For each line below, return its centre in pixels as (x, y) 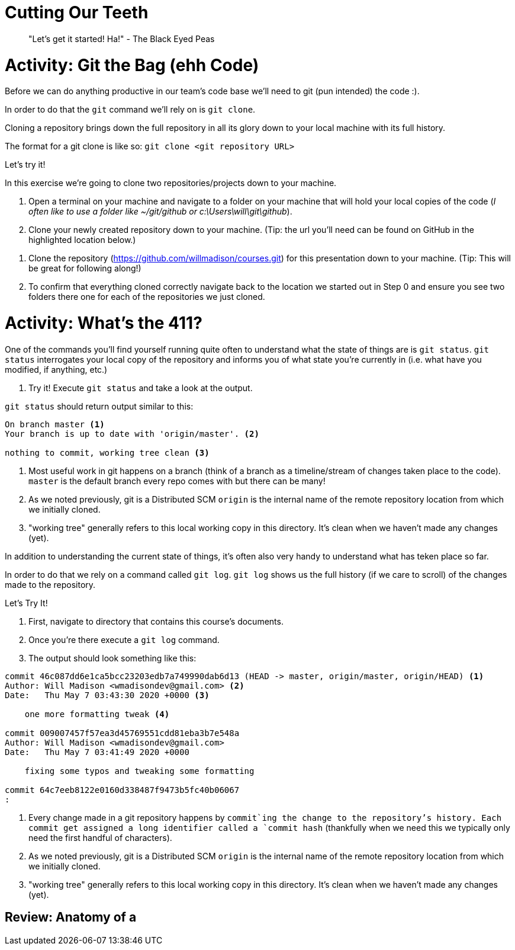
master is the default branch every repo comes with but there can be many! (177, 481)
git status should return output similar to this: (99, 406)
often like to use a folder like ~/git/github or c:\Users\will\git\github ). (160, 212)
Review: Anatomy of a (71, 917)
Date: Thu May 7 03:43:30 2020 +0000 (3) (107, 695)
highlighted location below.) (82, 240)
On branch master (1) (55, 424)
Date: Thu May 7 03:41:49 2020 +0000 (97, 752)
